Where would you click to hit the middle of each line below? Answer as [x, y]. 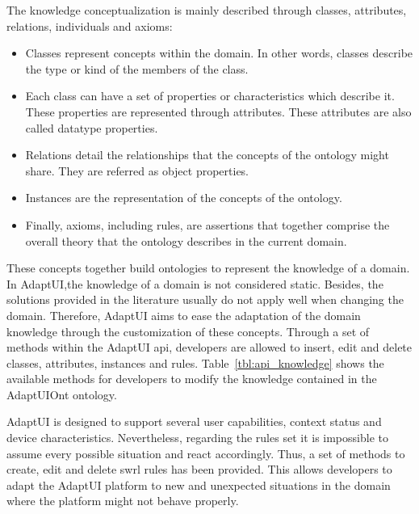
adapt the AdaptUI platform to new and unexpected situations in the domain [199, 485]
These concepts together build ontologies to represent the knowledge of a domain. [208, 268]
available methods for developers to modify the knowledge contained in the [192, 379]
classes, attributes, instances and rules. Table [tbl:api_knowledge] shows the [195, 362]
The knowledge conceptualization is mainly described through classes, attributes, [207, 10]
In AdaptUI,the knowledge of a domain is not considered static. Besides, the [195, 283]
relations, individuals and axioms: [90, 25]
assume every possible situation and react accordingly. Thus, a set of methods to [206, 453]
